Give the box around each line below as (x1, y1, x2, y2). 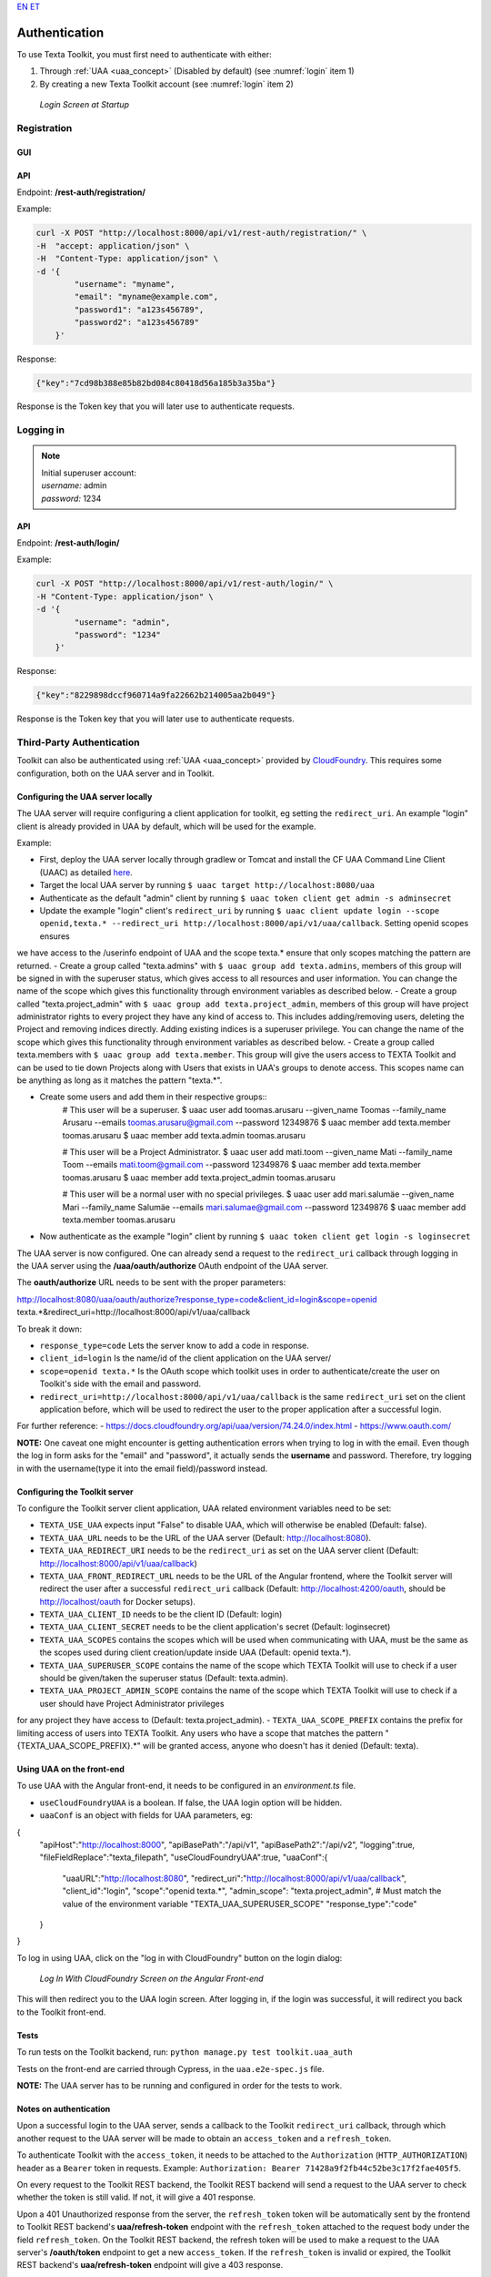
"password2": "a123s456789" (74, 317, 200, 328)
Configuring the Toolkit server (16, 1486, 134, 1497)
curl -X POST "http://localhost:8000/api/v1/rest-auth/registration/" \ (35, 228, 367, 239)
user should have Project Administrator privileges (39, 1698, 225, 1709)
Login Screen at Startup (39, 99, 129, 110)
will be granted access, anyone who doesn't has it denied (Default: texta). (142, 1740, 419, 1751)
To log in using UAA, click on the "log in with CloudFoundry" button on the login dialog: (16, 1952, 343, 1963)
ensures (39, 930, 70, 942)
